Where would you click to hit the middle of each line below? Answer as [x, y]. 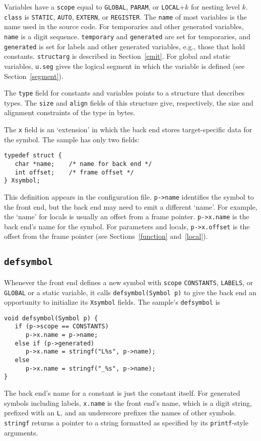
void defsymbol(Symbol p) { [51, 318]
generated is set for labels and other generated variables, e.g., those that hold [125, 46]
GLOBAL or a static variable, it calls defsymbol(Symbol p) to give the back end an [130, 292]
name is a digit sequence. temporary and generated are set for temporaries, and [127, 36]
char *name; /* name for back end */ [83, 164]
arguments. [21, 432]
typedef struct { [33, 156]
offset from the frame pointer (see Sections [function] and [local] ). [106, 236]
